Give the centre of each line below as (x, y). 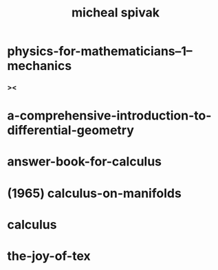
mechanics (40, 66)
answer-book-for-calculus (85, 162)
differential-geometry (70, 130)
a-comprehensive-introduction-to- (109, 116)
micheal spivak (116, 13)
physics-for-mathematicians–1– (100, 51)
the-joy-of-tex (49, 256)
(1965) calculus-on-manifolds (95, 193)
